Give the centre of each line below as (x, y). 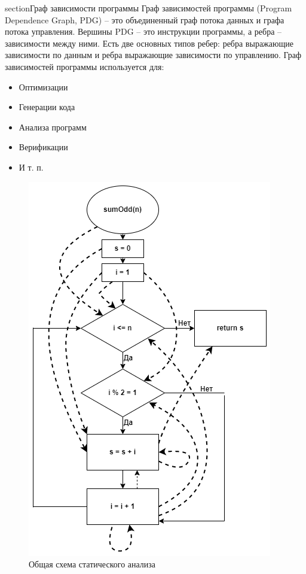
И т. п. (31, 167)
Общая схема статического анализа (92, 564)
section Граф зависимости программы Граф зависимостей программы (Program (149, 8)
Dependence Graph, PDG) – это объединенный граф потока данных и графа (145, 19)
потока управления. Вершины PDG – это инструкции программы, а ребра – (143, 31)
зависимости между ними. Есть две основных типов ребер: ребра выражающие (149, 43)
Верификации (43, 147)
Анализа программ (53, 127)
